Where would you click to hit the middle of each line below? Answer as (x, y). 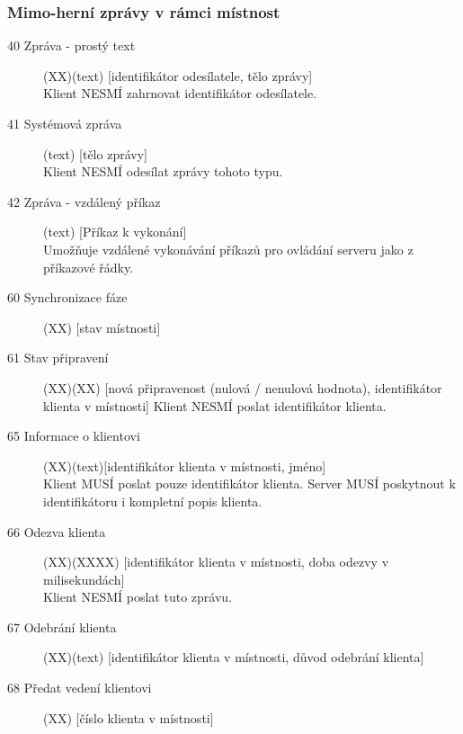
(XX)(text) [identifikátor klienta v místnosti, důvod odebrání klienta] (234, 657)
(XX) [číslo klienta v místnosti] (129, 717)
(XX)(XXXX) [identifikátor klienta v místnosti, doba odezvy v (216, 562)
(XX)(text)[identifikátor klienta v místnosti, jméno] (185, 465)
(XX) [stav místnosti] (102, 327)
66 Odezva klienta (57, 531)
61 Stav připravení (58, 358)
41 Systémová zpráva (65, 123)
